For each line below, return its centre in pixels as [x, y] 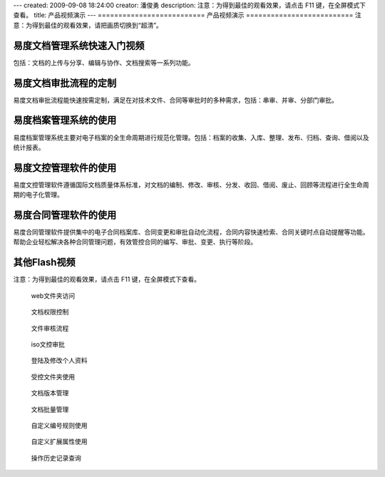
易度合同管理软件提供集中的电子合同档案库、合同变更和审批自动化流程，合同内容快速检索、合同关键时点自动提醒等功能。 [191, 232]
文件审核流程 [50, 328]
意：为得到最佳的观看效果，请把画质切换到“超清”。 [88, 25]
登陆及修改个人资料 [59, 361]
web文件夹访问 [53, 295]
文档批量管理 [50, 409]
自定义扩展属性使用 [59, 441]
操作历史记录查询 [56, 458]
